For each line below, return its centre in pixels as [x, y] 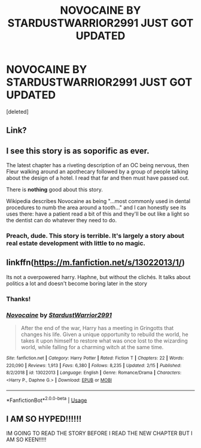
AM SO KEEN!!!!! [26, 440]
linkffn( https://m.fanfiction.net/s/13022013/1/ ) [96, 263]
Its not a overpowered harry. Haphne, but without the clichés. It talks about [98, 277]
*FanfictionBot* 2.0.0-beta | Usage [47, 399]
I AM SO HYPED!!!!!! [44, 419]
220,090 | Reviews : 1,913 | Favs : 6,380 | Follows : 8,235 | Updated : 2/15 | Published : [94, 365]
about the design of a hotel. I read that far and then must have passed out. [98, 178]
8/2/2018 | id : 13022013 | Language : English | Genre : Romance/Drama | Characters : [94, 373]
